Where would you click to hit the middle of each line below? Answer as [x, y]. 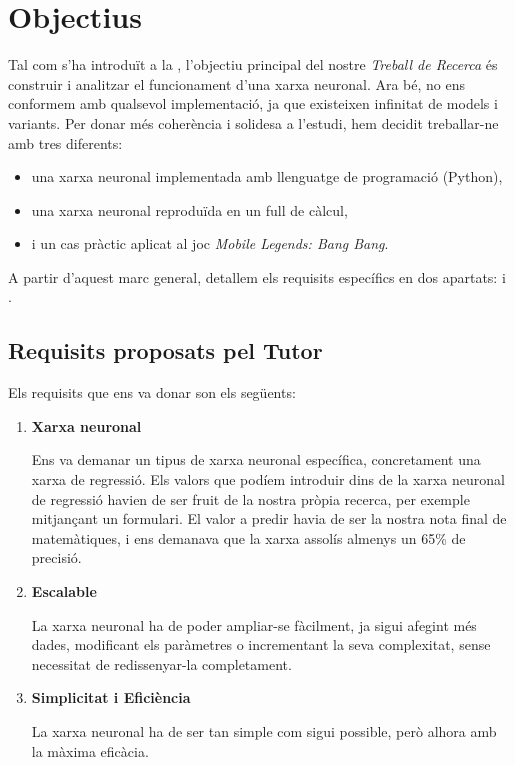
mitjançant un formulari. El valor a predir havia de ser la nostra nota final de [269, 518]
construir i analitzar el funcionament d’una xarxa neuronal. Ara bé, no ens [237, 83]
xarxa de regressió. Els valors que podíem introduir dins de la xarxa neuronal [268, 479]
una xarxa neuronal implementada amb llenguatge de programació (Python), [267, 176]
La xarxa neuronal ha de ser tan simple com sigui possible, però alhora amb [264, 730]
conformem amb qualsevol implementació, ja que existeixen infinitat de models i [253, 103]
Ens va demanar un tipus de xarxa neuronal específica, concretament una [256, 459]
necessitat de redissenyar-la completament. [161, 663]
